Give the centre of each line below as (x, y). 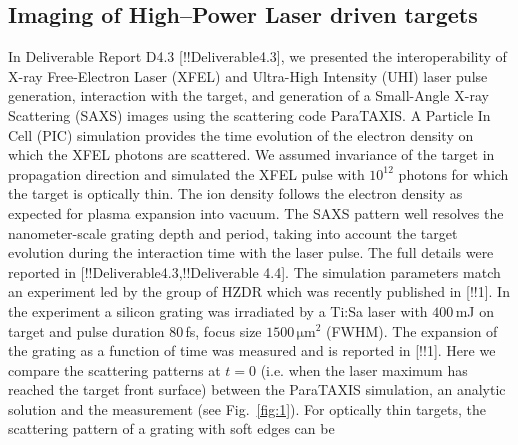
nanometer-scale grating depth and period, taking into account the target (233, 232)
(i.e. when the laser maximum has (364, 369)
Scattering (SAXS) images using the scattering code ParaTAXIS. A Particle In (249, 114)
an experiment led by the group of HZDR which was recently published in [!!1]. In (259, 291)
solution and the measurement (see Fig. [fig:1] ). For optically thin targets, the (247, 408)
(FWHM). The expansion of (412, 330)
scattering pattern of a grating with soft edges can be (171, 428)
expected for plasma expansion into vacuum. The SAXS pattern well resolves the (256, 212)
